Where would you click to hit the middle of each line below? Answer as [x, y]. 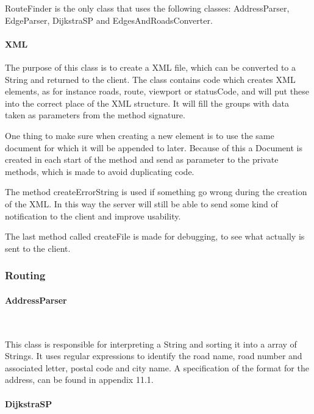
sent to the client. [38, 248]
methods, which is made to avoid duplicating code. [100, 171]
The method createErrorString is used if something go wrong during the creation [156, 192]
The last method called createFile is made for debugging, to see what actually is [155, 236]
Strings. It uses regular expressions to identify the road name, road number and [154, 356]
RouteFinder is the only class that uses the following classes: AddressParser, [147, 8]
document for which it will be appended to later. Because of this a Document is [154, 147]
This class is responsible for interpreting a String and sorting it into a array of [151, 344]
